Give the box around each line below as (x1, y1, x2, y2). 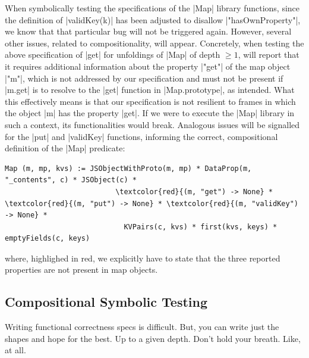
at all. (5, 344, 26, 356)
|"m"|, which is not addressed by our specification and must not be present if (5, 71, 283, 84)
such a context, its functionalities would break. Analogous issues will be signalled (5, 118, 300, 130)
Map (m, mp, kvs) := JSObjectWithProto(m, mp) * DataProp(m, (5, 164, 252, 173)
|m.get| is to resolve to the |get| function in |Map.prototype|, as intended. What (5, 83, 295, 96)
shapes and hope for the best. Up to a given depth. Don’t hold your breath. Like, (5, 332, 301, 344)
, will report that (238, 48, 299, 61)
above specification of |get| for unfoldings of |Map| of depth (5, 48, 220, 61)
